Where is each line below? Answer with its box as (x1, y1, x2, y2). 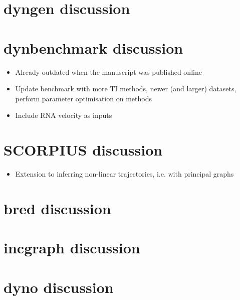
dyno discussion (4, 276, 114, 297)
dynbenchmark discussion (4, 37, 183, 58)
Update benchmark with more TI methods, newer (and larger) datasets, (15, 83, 236, 94)
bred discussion (4, 198, 111, 218)
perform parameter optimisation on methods (15, 93, 152, 103)
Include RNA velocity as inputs (15, 110, 112, 120)
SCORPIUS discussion (4, 139, 163, 160)
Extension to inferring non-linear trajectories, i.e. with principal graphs (15, 169, 234, 179)
